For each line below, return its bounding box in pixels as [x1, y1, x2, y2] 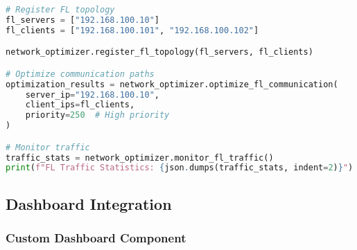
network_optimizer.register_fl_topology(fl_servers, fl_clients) [6, 47, 313, 57]
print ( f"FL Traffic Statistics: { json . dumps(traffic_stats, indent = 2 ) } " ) [6, 163, 354, 173]
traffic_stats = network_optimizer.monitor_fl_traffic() [6, 152, 274, 163]
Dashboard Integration [6, 193, 172, 214]
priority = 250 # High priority [25, 110, 170, 120]
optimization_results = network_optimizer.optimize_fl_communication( [6, 79, 338, 89]
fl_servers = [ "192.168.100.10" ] [6, 15, 159, 25]
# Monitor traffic [6, 142, 90, 152]
